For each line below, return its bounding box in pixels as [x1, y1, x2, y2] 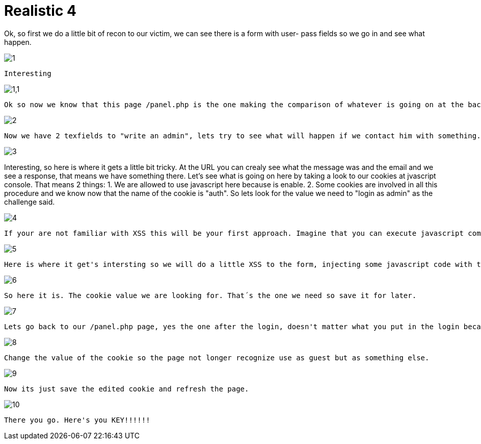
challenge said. [4, 197, 55, 206]
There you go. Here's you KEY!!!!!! [4, 415, 150, 424]
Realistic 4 [4, 2, 76, 19]
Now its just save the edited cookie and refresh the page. [4, 384, 249, 393]
